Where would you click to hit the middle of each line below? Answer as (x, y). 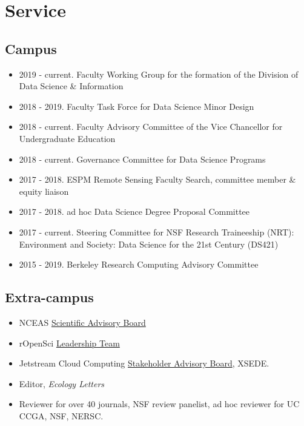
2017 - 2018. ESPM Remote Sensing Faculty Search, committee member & (157, 179)
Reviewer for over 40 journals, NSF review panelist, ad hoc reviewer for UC (159, 404)
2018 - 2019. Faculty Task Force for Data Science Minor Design (137, 106)
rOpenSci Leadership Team (69, 343)
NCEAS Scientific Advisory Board (82, 322)
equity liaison (44, 191)
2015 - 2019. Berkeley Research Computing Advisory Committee (139, 264)
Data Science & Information (71, 86)
